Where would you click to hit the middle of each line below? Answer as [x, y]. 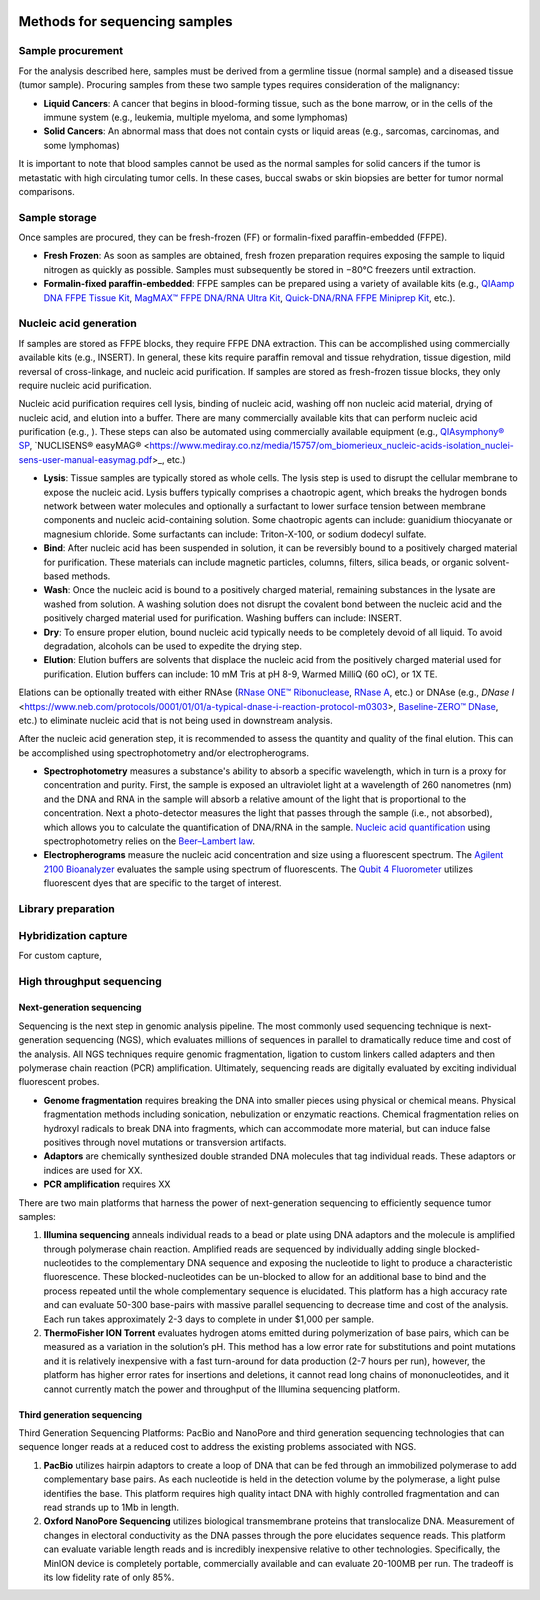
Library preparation [66, 908]
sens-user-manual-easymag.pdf [85, 459]
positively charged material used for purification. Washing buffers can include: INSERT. [222, 618]
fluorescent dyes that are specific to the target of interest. [162, 883]
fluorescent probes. [59, 1082]
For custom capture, [60, 955]
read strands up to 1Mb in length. [111, 1507]
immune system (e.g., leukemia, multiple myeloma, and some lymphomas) [196, 117]
